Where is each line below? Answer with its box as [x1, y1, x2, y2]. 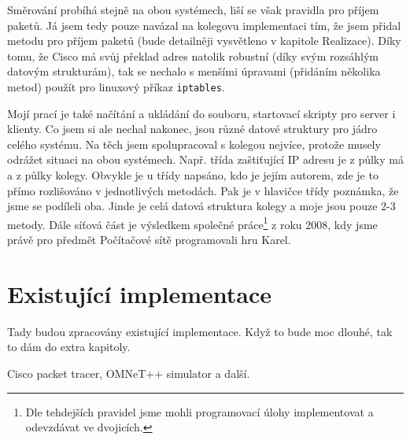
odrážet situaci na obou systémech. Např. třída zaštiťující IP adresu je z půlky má [7, 151, 404, 168]
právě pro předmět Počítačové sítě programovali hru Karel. [7, 231, 291, 248]
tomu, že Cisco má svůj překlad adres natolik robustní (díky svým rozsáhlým [7, 47, 379, 64]
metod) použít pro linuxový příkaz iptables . [7, 78, 225, 94]
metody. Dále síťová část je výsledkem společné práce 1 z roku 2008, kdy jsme [7, 213, 378, 232]
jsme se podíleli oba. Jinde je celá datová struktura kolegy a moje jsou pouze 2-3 [7, 198, 396, 214]
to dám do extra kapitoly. [7, 338, 131, 355]
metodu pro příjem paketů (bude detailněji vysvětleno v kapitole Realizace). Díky [7, 32, 401, 49]
